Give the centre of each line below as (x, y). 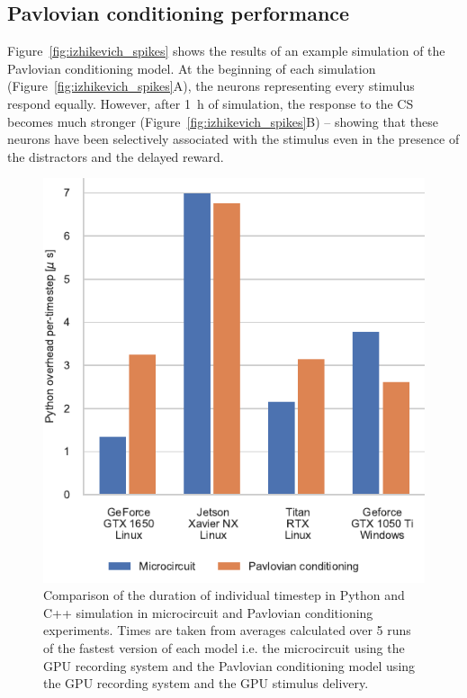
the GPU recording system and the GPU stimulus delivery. (206, 683)
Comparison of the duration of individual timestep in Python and (224, 595)
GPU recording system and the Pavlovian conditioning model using (229, 665)
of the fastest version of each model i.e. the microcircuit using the (224, 648)
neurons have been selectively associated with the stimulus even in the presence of (233, 139)
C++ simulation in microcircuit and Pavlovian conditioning (208, 612)
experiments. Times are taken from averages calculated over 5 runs (227, 630)
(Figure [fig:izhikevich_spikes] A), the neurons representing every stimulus (211, 86)
